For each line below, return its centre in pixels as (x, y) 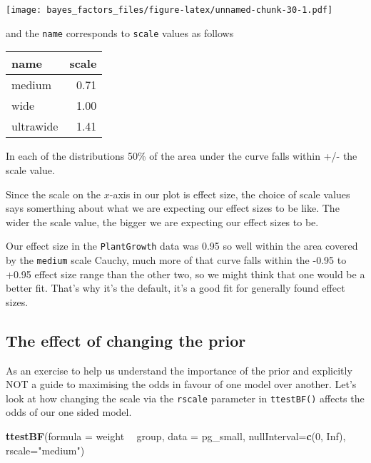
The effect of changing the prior (126, 340)
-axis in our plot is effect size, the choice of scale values (230, 194)
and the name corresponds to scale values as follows (120, 32)
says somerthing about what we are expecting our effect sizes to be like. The (173, 208)
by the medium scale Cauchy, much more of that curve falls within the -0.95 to (176, 259)
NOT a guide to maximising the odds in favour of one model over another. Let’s (181, 384)
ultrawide (35, 126)
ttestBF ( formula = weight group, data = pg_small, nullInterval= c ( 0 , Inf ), (176, 436)
